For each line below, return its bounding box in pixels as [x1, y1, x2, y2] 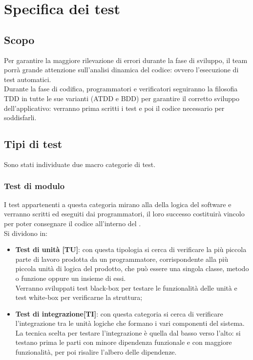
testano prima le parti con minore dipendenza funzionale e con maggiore [15, 337, 232, 347]
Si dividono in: [4, 228, 48, 238]
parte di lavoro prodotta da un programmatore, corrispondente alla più [15, 254, 229, 264]
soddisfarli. [4, 112, 37, 123]
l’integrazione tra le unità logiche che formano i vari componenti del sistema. [15, 318, 245, 328]
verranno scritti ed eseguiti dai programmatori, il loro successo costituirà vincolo [4, 209, 245, 219]
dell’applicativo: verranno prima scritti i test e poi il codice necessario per [4, 103, 225, 113]
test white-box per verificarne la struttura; [15, 292, 143, 302]
